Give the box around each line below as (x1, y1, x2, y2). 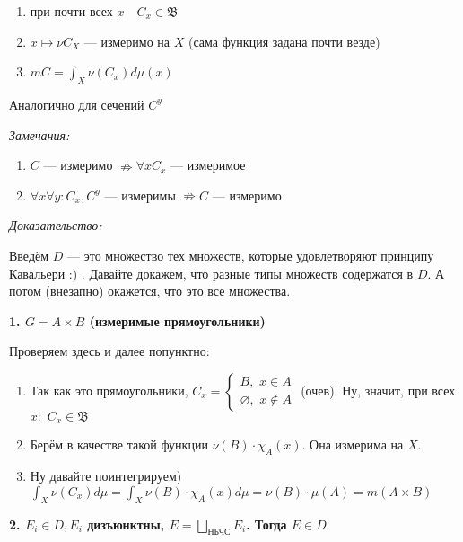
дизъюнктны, (87, 514, 165, 533)
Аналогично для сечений (9, 94, 144, 113)
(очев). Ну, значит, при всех (301, 380, 456, 399)
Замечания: (9, 125, 70, 144)
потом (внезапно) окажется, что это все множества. (9, 281, 291, 300)
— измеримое (170, 155, 246, 174)
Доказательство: (9, 216, 102, 235)
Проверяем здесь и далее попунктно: (9, 342, 210, 360)
